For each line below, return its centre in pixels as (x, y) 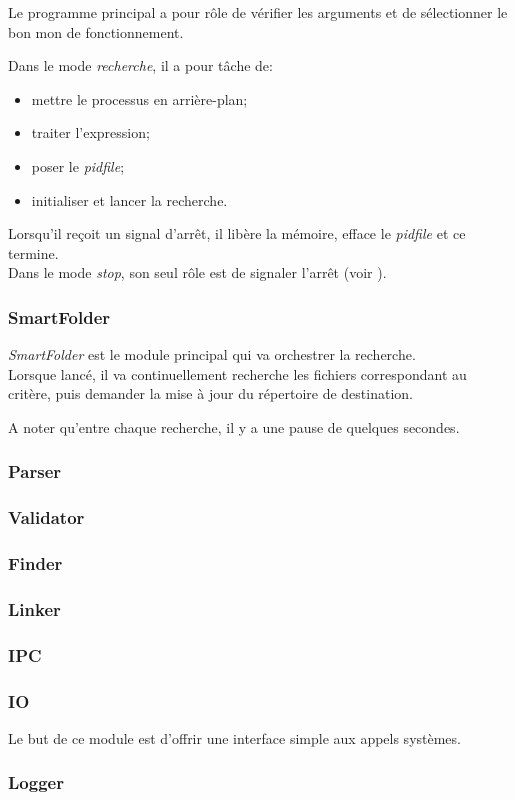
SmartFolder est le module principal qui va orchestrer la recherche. (212, 354)
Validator (46, 517)
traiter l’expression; (90, 132)
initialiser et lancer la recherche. (129, 199)
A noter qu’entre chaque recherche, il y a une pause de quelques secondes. (234, 426)
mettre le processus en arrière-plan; (139, 98)
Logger (36, 782)
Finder (35, 563)
